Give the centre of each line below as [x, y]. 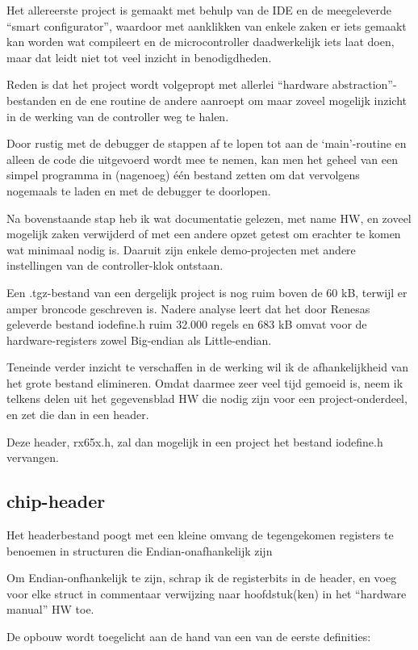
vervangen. [33, 457]
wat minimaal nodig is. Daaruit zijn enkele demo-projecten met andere [181, 249]
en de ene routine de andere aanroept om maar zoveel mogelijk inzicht [234, 100]
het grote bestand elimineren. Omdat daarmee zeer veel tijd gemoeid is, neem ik [205, 382]
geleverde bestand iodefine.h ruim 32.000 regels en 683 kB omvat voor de [187, 324]
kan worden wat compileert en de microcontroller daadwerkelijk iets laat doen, [201, 42]
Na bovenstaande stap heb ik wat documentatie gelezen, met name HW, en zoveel [209, 218]
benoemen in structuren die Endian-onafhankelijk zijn [140, 550]
